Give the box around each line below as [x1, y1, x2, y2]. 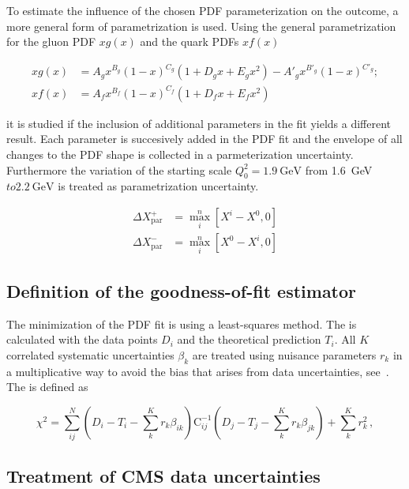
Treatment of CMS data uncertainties [6, 463, 321, 487]
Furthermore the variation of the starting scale [6, 161, 232, 178]
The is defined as [6, 378, 88, 395]
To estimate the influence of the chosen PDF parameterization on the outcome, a [6, 2, 399, 18]
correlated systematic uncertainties [6, 346, 174, 363]
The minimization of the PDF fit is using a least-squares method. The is [6, 315, 357, 332]
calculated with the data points [6, 331, 158, 348]
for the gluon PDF [6, 33, 96, 50]
